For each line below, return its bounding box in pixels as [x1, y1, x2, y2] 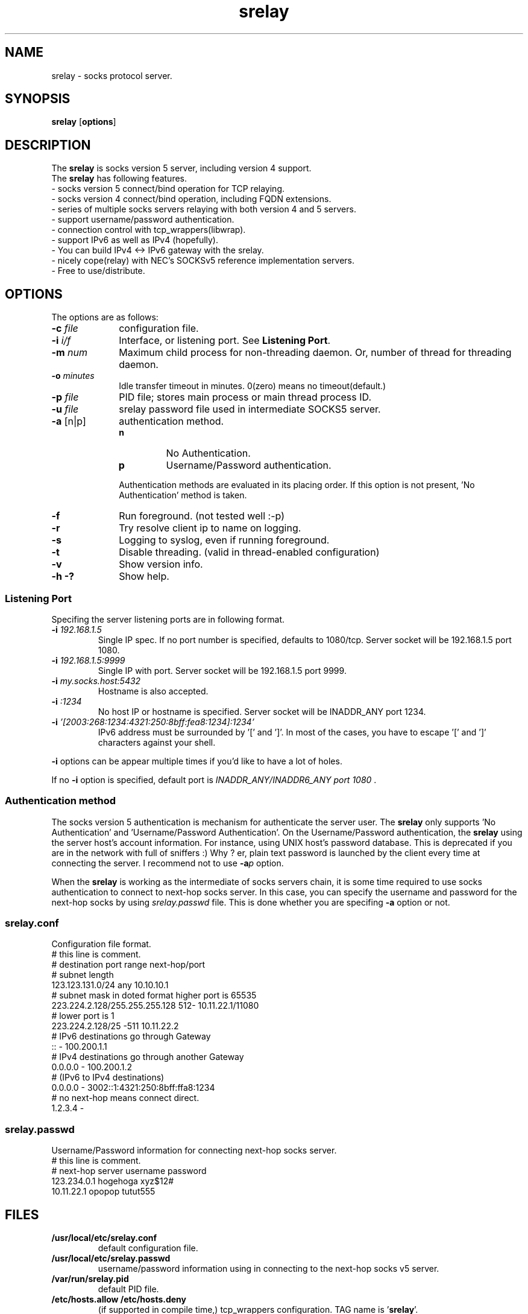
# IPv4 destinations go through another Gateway [51, 1052, 244, 1062]
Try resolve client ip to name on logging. [119, 522, 301, 535]
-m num [51, 346, 87, 359]
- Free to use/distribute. [51, 265, 145, 276]
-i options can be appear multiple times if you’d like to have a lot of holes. [51, 755, 342, 766]
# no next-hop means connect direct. [51, 1093, 200, 1103]
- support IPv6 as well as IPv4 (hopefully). [51, 235, 219, 246]
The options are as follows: [51, 312, 159, 323]
